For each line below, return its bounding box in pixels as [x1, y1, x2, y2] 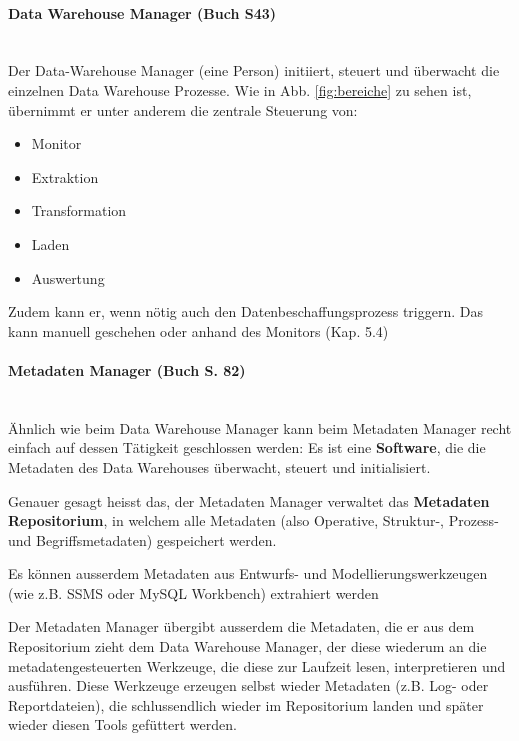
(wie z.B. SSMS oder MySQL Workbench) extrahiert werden [8, 582, 379, 603]
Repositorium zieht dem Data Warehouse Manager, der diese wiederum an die [8, 636, 487, 657]
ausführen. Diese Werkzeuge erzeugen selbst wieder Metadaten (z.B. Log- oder [8, 675, 489, 696]
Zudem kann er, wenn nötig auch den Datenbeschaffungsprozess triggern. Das [8, 301, 483, 322]
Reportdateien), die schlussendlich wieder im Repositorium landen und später [8, 694, 484, 715]
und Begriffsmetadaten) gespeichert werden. [8, 529, 277, 550]
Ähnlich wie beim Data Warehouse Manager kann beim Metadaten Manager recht [8, 417, 512, 438]
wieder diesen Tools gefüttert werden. [8, 714, 237, 735]
